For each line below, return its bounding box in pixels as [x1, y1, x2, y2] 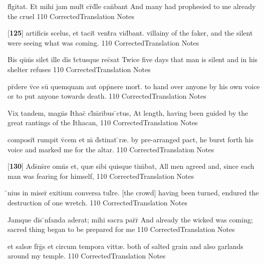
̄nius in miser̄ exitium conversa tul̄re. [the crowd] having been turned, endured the [8, 187, 259, 198]
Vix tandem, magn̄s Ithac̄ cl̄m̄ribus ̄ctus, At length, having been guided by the [8, 107, 248, 118]
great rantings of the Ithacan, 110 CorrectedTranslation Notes [8, 117, 198, 128]
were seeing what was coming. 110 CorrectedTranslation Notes [8, 37, 199, 48]
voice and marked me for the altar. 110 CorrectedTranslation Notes [8, 144, 214, 154]
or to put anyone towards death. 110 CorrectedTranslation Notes [8, 91, 206, 101]
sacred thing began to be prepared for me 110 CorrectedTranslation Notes [8, 224, 235, 234]
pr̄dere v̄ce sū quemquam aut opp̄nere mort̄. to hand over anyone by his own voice [8, 81, 260, 91]
